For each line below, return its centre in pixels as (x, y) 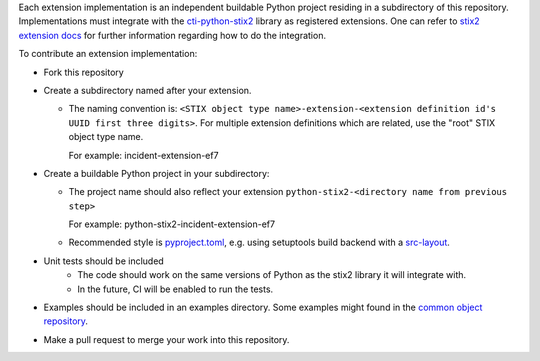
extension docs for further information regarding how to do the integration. (172, 35)
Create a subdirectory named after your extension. (147, 90)
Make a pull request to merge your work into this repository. (166, 339)
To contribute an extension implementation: (108, 54)
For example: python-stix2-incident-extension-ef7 (171, 224)
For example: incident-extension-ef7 (143, 155)
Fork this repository (83, 72)
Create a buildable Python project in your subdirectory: (156, 173)
